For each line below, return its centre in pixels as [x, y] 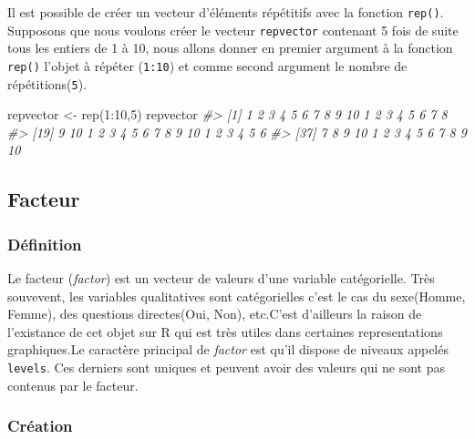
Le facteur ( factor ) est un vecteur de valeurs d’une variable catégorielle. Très [221, 278]
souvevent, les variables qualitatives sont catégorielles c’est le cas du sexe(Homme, [237, 296]
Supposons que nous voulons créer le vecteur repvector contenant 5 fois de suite [233, 30]
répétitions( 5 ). [47, 83]
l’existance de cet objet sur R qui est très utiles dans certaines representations [225, 331]
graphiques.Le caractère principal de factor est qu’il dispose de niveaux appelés [228, 349]
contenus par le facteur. [73, 385]
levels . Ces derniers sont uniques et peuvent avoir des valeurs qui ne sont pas [227, 367]
